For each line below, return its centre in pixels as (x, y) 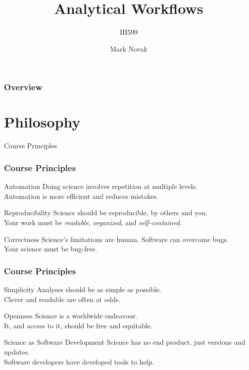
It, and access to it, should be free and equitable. (78, 325)
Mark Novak (129, 48)
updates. (17, 351)
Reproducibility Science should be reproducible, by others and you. (106, 213)
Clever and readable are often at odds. (62, 299)
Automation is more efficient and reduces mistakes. (81, 196)
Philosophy (42, 122)
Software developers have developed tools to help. (79, 361)
